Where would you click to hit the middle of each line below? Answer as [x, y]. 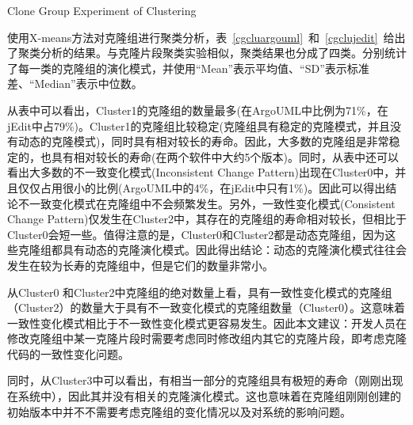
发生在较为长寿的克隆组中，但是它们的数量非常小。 [140, 265]
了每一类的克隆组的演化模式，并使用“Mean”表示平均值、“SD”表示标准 [188, 68]
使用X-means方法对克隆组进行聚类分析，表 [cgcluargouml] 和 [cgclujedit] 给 [201, 37]
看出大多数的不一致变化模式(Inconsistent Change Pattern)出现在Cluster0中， [201, 172]
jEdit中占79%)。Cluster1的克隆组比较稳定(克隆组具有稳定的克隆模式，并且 [199, 125]
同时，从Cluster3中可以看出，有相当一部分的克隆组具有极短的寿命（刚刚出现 [205, 380]
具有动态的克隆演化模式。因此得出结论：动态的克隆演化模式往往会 [234, 250]
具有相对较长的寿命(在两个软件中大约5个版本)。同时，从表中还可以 [225, 156]
